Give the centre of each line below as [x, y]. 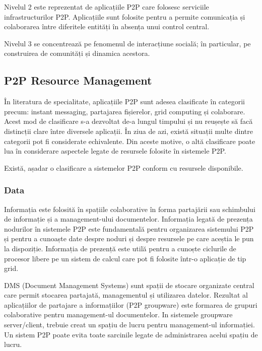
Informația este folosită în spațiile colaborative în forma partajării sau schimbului [130, 209]
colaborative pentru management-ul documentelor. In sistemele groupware [118, 314]
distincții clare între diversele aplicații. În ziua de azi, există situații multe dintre [128, 131]
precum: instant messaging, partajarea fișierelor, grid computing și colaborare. [125, 111]
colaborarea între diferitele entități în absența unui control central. [107, 26]
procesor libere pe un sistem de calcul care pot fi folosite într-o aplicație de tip [125, 258]
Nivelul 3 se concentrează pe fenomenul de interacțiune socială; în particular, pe [127, 43]
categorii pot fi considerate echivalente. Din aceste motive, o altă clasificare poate [130, 141]
